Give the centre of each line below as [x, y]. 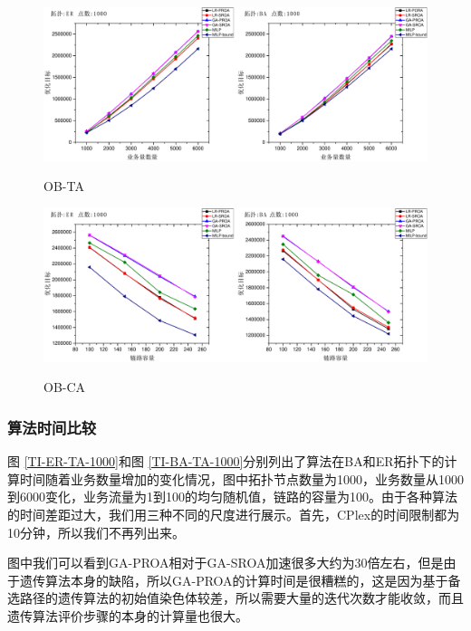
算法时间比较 [52, 427]
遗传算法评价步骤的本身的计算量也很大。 [128, 615]
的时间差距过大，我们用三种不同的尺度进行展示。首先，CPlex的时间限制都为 [234, 514]
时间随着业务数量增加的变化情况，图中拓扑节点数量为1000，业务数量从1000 [241, 478]
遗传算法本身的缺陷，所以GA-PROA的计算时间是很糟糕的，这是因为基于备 [240, 580]
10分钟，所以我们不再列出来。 [96, 532]
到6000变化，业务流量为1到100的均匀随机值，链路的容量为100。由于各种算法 [232, 497]
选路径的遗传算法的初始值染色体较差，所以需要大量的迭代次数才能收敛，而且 [235, 598]
